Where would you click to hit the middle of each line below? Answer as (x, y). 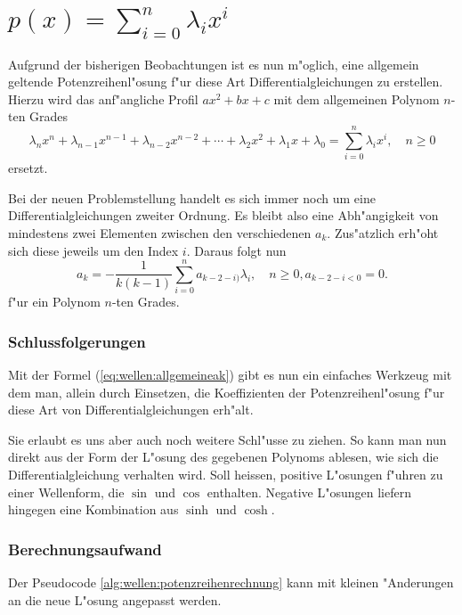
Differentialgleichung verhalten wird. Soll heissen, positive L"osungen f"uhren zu (226, 475)
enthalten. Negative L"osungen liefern (309, 492)
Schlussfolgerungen (77, 341)
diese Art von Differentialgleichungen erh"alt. (131, 410)
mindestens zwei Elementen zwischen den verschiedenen (160, 232)
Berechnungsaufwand (85, 549)
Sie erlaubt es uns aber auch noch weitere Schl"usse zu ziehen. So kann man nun (227, 439)
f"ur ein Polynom (54, 302)
